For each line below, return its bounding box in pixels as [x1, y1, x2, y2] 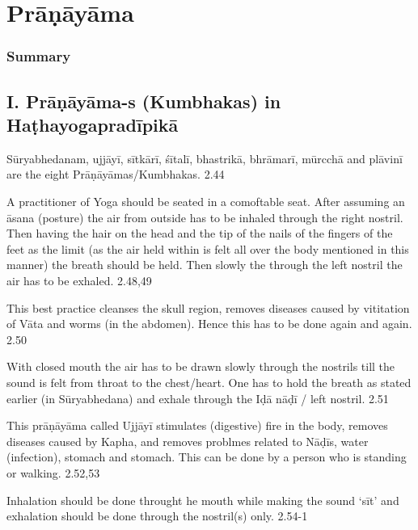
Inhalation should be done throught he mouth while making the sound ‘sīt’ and [6, 491, 399, 508]
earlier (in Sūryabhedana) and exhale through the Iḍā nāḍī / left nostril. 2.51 [6, 389, 389, 406]
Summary [6, 46, 71, 66]
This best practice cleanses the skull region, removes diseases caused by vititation [6, 299, 410, 316]
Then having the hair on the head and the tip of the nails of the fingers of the [6, 225, 393, 242]
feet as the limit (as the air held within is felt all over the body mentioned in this [6, 240, 409, 257]
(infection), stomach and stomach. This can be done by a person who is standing [6, 448, 407, 465]
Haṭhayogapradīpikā [6, 112, 179, 137]
